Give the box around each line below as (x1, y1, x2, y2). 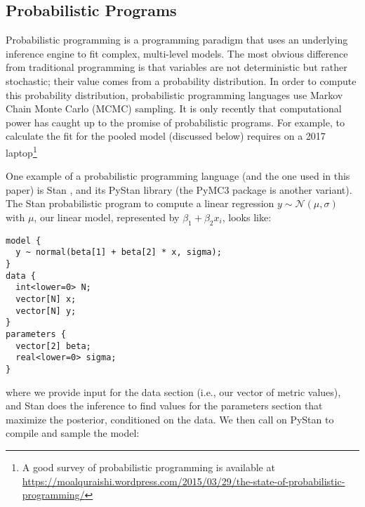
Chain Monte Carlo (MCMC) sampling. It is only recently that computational (6, 101, 342, 116)
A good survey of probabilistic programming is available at (22, 460, 275, 475)
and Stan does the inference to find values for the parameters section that (6, 398, 323, 413)
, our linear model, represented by (34, 209, 180, 224)
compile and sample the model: (6, 426, 140, 440)
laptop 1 (6, 143, 37, 159)
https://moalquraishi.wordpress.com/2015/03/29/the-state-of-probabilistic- (22, 473, 345, 488)
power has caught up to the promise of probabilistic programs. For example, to (6, 114, 345, 129)
